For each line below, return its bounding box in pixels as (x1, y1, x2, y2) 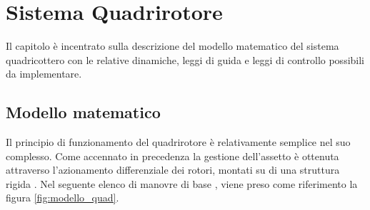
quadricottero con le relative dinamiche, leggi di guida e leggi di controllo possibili (6, 52, 364, 67)
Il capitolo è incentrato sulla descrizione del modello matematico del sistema (6, 38, 339, 53)
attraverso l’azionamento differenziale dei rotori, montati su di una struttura (6, 162, 340, 177)
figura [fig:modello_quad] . (6, 190, 119, 205)
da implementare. (6, 66, 82, 81)
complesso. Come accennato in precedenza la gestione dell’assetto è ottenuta (6, 148, 339, 163)
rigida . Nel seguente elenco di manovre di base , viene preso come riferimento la (6, 176, 358, 191)
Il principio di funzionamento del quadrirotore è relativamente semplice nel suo (6, 135, 351, 149)
